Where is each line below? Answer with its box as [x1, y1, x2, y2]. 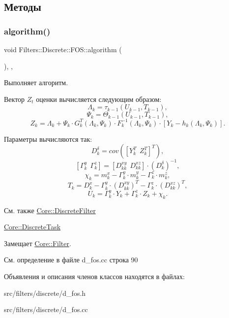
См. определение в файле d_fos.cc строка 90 [4, 254, 138, 265]
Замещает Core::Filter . [4, 238, 71, 248]
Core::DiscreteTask [4, 222, 61, 232]
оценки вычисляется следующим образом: [36, 94, 162, 104]
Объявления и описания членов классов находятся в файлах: [4, 271, 185, 282]
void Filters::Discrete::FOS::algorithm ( [4, 44, 122, 54]
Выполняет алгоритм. [4, 77, 68, 88]
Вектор [4, 94, 25, 104]
